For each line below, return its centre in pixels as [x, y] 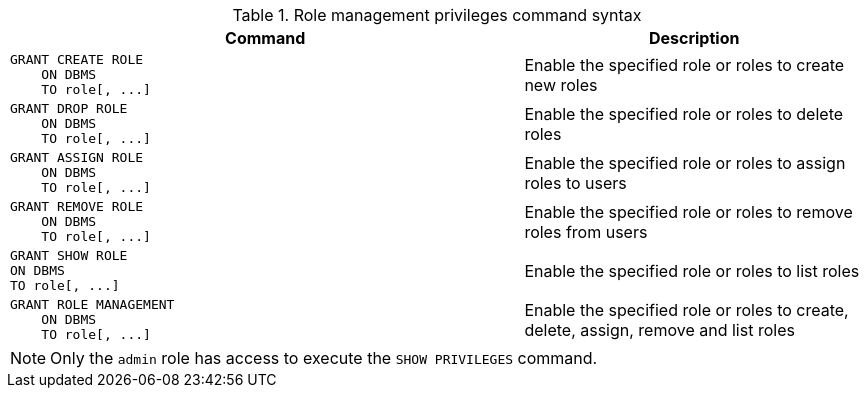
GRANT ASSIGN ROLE [77, 157]
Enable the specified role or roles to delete [684, 113]
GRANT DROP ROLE [69, 108]
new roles [561, 84]
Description [694, 38]
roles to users [575, 182]
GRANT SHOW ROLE [69, 255]
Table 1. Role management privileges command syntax [437, 15]
